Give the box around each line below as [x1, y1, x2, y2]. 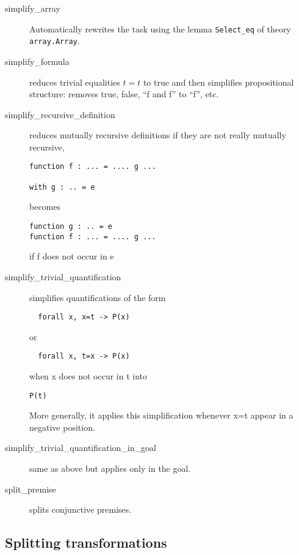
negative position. [29, 420, 95, 433]
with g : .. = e [29, 182, 95, 192]
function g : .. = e [29, 222, 113, 231]
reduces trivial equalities [29, 75, 120, 88]
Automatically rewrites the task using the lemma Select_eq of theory [29, 22, 291, 35]
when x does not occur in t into [29, 370, 148, 382]
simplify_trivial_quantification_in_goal [5, 441, 156, 454]
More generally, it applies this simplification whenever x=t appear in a [29, 409, 294, 422]
